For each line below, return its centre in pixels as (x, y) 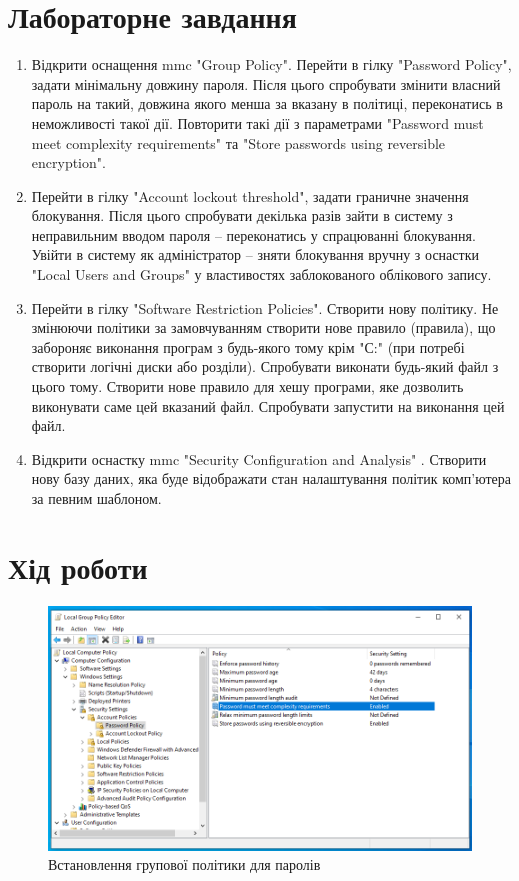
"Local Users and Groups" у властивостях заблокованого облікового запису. (261, 274)
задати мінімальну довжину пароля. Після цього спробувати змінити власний (266, 83)
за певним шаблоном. (96, 498)
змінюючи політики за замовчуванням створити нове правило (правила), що (263, 327)
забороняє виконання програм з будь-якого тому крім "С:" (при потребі (248, 346)
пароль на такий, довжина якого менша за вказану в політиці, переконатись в (267, 103)
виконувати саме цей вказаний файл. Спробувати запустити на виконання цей (268, 405)
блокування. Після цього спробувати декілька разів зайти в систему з (242, 215)
